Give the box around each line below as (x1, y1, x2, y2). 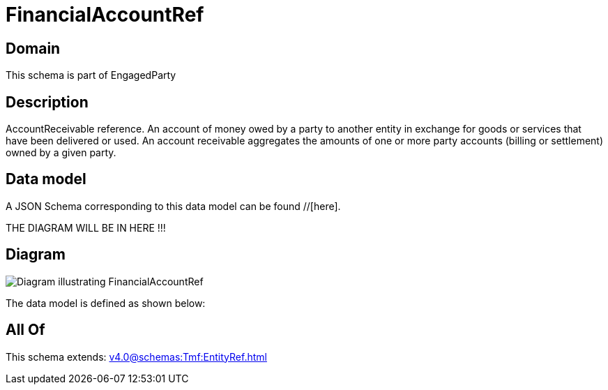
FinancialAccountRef (6, 3, 204, 27)
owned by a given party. (6, 147, 116, 159)
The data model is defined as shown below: (6, 297, 206, 309)
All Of (6, 321, 45, 339)
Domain (6, 39, 61, 57)
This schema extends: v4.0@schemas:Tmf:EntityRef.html (6, 350, 267, 363)
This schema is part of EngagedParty (6, 69, 176, 82)
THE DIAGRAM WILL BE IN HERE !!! (6, 221, 166, 234)
